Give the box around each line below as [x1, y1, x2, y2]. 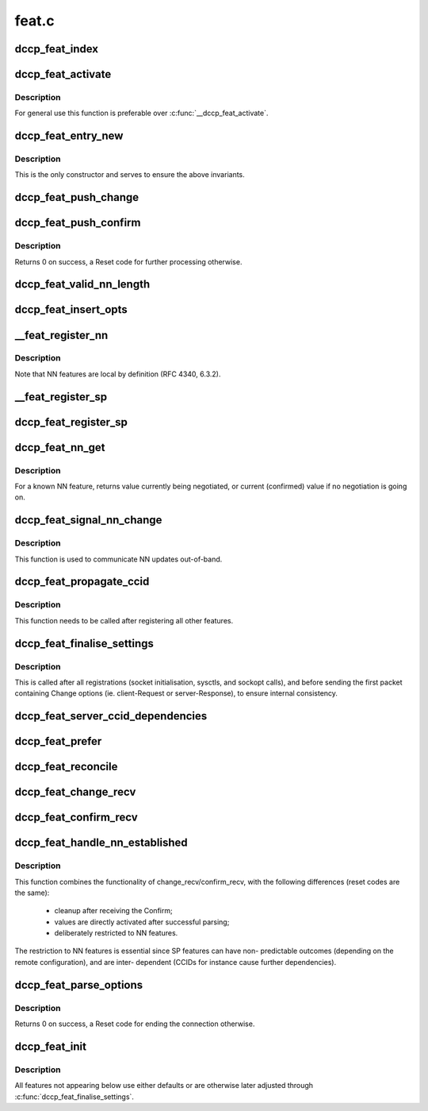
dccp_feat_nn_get [14, 441, 106, 454]
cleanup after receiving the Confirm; [54, 906, 174, 916]
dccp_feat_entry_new [14, 129, 124, 143]
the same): [14, 888, 50, 897]
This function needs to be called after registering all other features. [14, 615, 234, 625]
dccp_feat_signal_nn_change [14, 513, 162, 527]
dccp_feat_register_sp [14, 415, 128, 429]
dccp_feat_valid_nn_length [14, 278, 151, 291]
